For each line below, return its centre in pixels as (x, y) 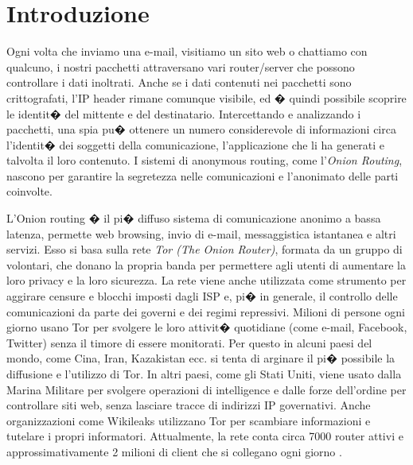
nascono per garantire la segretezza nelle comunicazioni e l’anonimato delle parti (203, 175)
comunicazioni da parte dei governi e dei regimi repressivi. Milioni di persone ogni (206, 311)
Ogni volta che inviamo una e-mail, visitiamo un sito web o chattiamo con (187, 51)
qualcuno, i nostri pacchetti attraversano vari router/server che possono (181, 66)
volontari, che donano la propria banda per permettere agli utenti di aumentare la (206, 264)
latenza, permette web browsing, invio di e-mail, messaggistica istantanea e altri (201, 233)
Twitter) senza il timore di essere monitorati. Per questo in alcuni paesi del (189, 342)
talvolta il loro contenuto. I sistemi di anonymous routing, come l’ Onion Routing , (205, 160)
